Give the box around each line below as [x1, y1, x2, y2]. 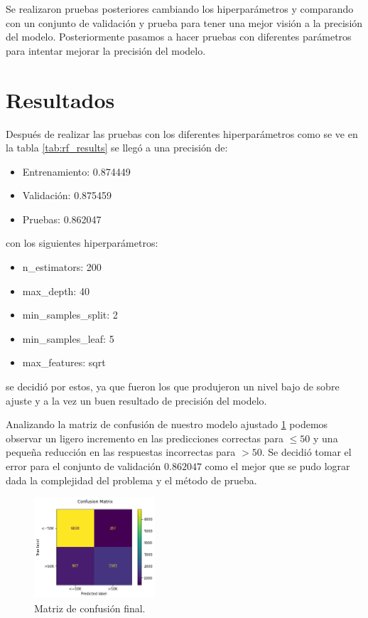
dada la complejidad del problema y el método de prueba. [6, 472, 257, 487]
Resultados [6, 85, 115, 114]
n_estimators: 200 [22, 260, 102, 275]
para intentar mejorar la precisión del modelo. [6, 43, 206, 58]
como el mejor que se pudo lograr [205, 459, 350, 473]
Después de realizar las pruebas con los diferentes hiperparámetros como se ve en [6, 126, 358, 141]
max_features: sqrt [22, 355, 106, 370]
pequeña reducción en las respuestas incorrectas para [6, 444, 236, 459]
